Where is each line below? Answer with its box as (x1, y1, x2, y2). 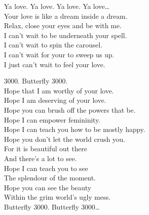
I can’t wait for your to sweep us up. (4, 49, 114, 59)
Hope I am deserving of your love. (4, 95, 107, 105)
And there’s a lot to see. (4, 153, 77, 163)
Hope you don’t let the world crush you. (4, 133, 125, 144)
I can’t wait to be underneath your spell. (4, 30, 127, 40)
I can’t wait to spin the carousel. (4, 40, 103, 50)
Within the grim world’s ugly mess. (4, 192, 111, 202)
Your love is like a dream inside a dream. (4, 10, 128, 21)
